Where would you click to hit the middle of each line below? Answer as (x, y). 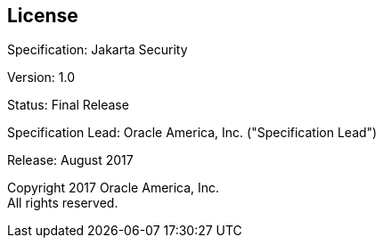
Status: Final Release (68, 105)
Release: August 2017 (70, 160)
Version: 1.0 (41, 78)
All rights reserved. (63, 203)
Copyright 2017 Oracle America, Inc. (114, 188)
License (43, 16)
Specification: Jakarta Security (98, 50)
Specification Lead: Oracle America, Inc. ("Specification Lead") (192, 133)
